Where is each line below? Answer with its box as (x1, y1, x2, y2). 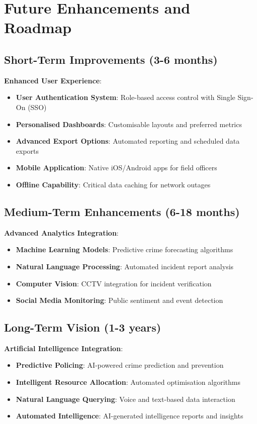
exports (16, 145, 39, 156)
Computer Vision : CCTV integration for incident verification (16, 278, 212, 288)
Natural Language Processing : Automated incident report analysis (16, 261, 234, 271)
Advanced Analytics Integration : (4, 227, 119, 238)
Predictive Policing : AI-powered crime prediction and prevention (16, 360, 224, 370)
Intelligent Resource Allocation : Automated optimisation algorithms (16, 377, 240, 387)
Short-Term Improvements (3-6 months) (4, 51, 218, 67)
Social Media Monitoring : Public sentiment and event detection (16, 295, 223, 305)
